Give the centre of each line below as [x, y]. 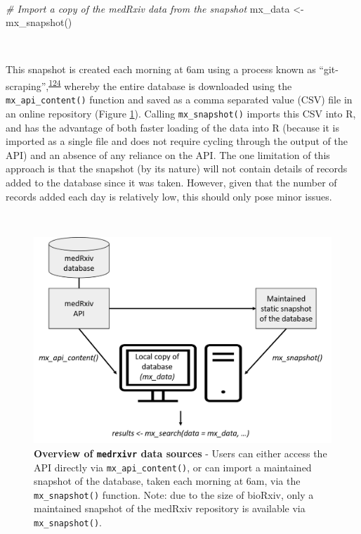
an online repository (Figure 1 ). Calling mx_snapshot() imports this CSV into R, [181, 113]
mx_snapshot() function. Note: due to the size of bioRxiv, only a [174, 494]
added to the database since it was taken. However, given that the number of [171, 182]
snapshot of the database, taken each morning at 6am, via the [167, 481]
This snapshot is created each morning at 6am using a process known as [161, 69]
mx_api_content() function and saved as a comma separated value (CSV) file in [179, 100]
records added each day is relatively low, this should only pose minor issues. [169, 196]
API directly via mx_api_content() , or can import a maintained [173, 467]
